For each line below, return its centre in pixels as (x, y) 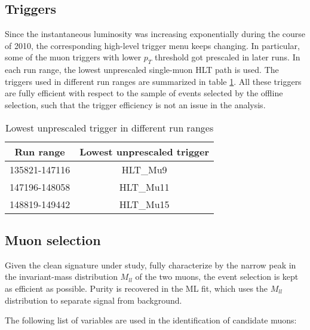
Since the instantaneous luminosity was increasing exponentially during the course (155, 34)
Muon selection (53, 239)
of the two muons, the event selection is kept (217, 276)
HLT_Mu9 (144, 169)
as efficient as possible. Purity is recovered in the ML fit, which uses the (136, 288)
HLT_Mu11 (144, 187)
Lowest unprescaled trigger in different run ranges (109, 127)
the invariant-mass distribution (61, 276)
